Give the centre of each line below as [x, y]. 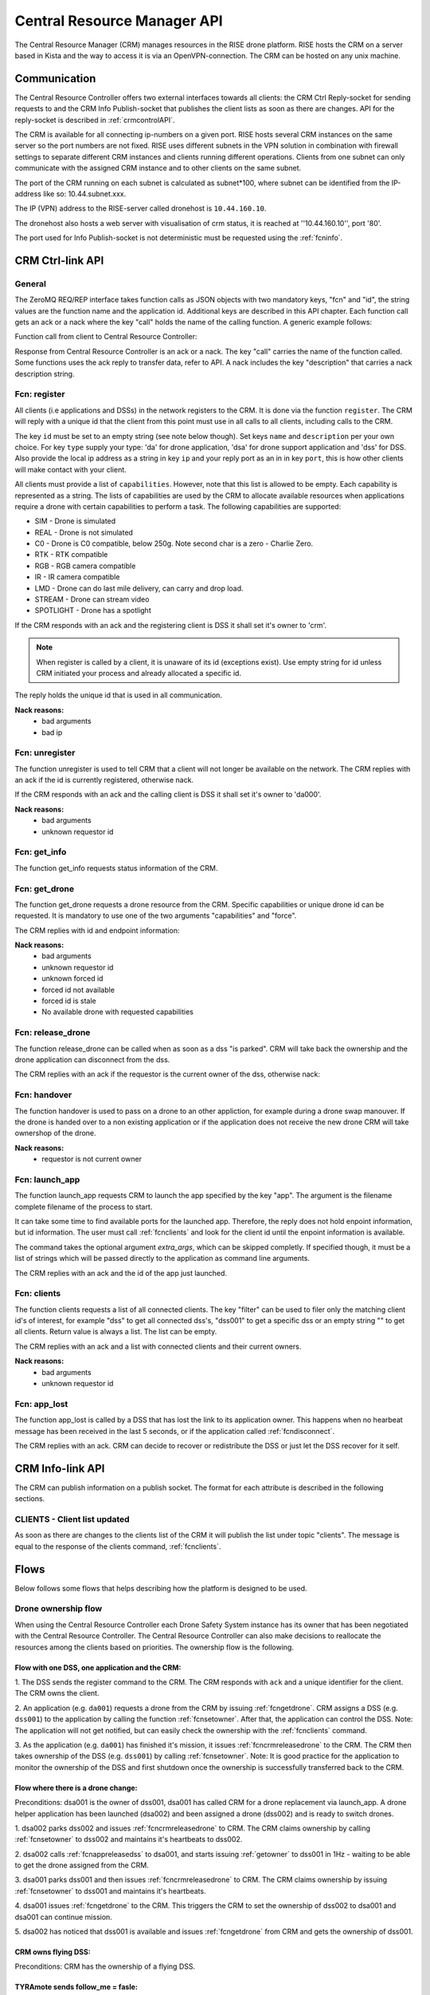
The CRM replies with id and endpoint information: [97, 930]
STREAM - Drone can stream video [92, 599]
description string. [45, 373]
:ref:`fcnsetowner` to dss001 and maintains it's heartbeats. [110, 1890]
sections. [30, 1499]
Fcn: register [40, 394]
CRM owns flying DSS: [53, 1952]
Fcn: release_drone [53, 1033]
